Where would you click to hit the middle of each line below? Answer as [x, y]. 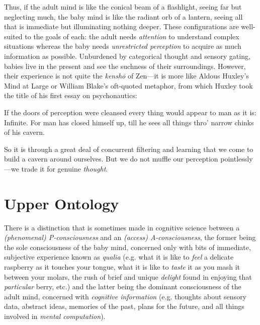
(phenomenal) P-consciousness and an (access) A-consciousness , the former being [130, 237]
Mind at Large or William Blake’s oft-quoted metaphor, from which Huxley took [128, 85]
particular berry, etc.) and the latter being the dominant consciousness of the [123, 287]
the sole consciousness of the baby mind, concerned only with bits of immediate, [127, 247]
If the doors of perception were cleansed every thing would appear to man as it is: [130, 112]
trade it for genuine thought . [65, 168]
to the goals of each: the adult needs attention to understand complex [132, 36]
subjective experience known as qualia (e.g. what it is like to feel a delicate [119, 257]
